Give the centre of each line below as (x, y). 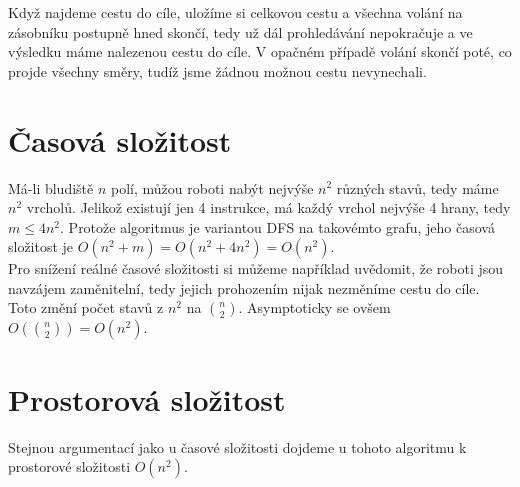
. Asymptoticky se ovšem (314, 307)
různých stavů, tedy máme (417, 187)
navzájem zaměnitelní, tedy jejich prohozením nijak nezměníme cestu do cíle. (244, 287)
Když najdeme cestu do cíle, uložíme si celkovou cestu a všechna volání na (235, 12)
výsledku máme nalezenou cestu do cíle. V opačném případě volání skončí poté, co (260, 51)
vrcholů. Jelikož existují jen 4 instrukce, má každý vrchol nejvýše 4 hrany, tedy (268, 207)
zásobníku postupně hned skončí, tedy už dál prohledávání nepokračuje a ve (240, 31)
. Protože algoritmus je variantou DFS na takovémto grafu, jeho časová (277, 226)
